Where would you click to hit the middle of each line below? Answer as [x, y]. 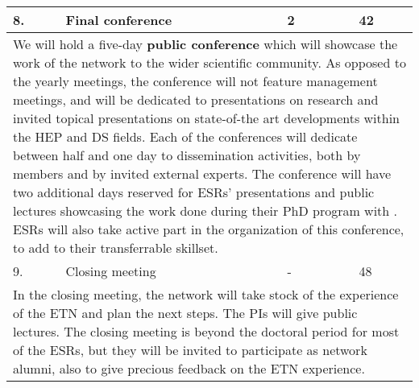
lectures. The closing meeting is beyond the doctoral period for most [206, 331]
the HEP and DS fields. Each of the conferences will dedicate [185, 136]
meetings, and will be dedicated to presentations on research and [196, 99]
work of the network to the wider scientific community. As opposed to [209, 62]
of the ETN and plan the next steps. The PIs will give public [185, 313]
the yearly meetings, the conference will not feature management [195, 81]
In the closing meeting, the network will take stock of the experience [206, 294]
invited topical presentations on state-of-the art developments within [207, 118]
